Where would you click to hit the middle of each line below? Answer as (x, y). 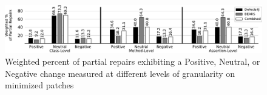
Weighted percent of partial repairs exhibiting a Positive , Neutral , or (133, 61)
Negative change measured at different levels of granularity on (120, 73)
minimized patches (39, 85)
